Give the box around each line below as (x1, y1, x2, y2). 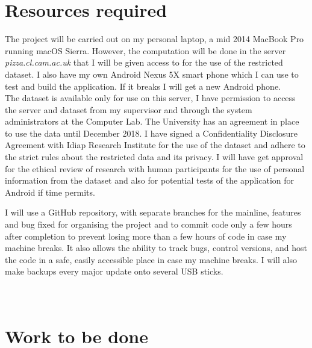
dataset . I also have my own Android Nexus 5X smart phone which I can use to (5, 67, 299, 80)
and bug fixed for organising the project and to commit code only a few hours (5, 218, 292, 231)
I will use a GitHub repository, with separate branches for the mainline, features (5, 206, 301, 219)
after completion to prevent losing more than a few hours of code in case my (5, 229, 287, 242)
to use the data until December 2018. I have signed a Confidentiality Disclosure (5, 126, 298, 139)
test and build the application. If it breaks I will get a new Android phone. (5, 79, 281, 92)
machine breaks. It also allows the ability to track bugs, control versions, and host (5, 241, 307, 254)
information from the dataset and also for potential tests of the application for (5, 174, 295, 187)
